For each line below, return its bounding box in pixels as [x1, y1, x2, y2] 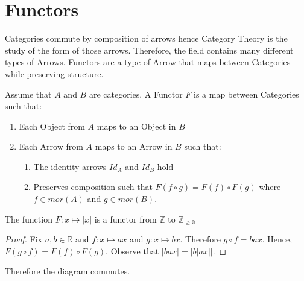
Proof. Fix [5, 233, 42, 245]
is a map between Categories [194, 87, 299, 100]
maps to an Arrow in [95, 140, 173, 153]
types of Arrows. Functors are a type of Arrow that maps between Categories [5, 55, 291, 68]
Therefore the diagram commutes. [5, 265, 130, 277]
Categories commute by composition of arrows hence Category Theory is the [5, 32, 288, 45]
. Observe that [106, 244, 159, 257]
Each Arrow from [19, 140, 83, 153]
